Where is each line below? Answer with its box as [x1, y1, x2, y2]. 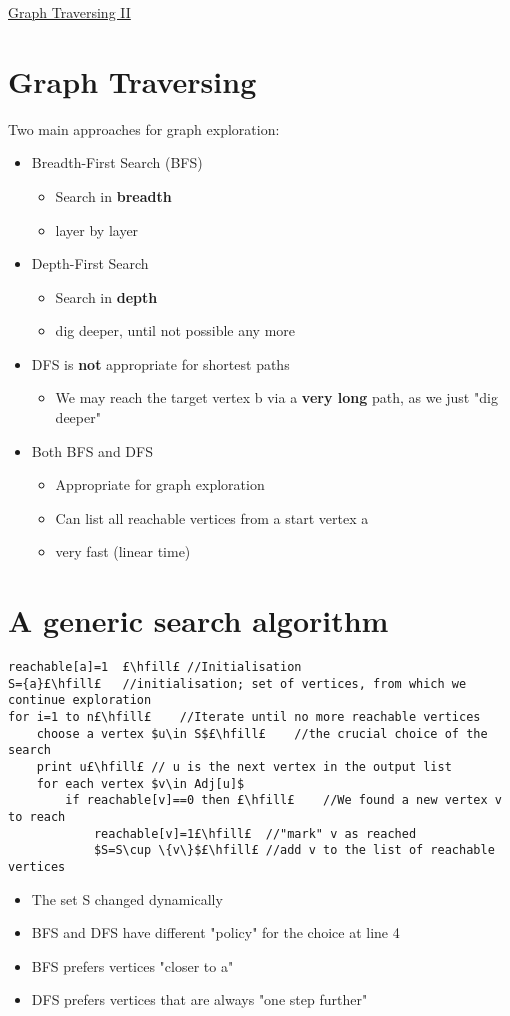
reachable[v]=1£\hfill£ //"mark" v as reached [93, 826, 417, 841]
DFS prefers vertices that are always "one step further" [31, 989, 368, 1010]
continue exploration [8, 693, 152, 708]
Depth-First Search [31, 253, 149, 274]
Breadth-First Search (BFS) [31, 152, 203, 173]
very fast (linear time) [55, 541, 191, 562]
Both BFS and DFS [31, 440, 153, 461]
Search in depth [55, 286, 158, 307]
